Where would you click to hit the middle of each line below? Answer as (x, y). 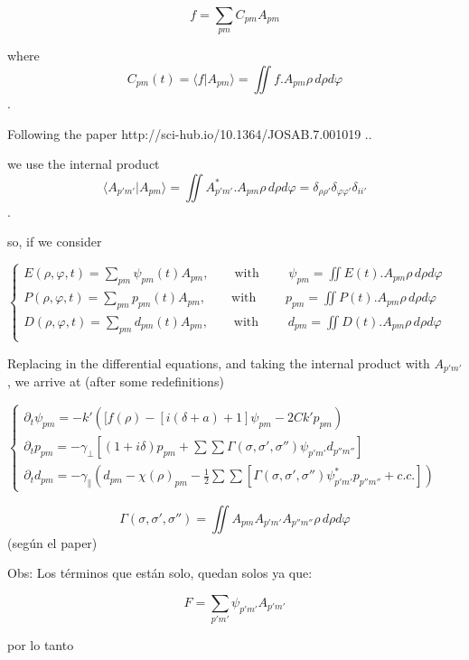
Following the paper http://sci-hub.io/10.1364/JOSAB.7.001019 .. (190, 133)
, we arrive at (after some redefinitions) (116, 381)
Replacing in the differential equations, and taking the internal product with (219, 363)
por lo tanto (41, 645)
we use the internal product (84, 164)
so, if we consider (55, 242)
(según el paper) (52, 542)
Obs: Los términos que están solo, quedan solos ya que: (160, 573)
